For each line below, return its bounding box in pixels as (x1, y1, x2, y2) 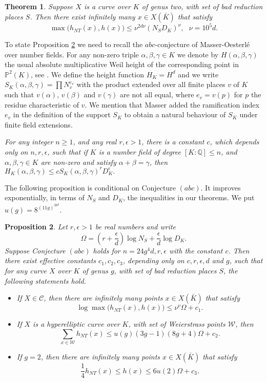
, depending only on (122, 255, 184, 266)
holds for (93, 245, 120, 256)
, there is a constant (141, 136, 204, 147)
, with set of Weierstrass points (128, 319, 225, 329)
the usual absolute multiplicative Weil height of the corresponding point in (5, 59, 239, 70)
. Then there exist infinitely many (30, 11, 135, 22)
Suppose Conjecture (5, 245, 66, 256)
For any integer (5, 136, 53, 147)
